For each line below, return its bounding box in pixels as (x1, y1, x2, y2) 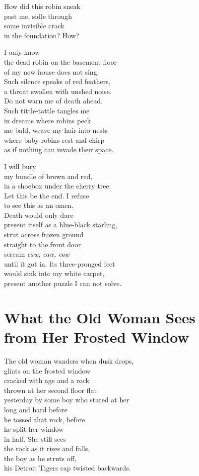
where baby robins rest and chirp (4, 134, 105, 145)
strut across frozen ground (4, 229, 84, 240)
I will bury (4, 161, 36, 171)
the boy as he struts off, (4, 453, 76, 463)
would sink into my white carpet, (4, 268, 105, 279)
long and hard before (4, 404, 67, 414)
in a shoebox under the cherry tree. (4, 181, 111, 191)
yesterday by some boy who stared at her (4, 394, 129, 405)
